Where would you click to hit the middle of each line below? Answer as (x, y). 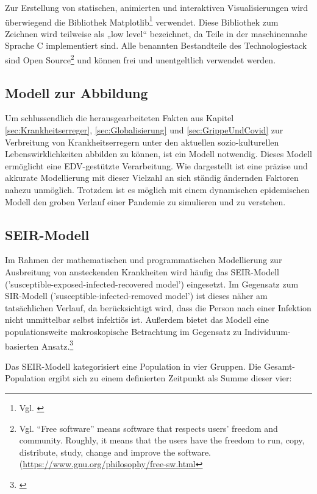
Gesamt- (280, 366)
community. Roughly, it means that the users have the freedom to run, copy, (162, 440)
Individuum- (268, 331)
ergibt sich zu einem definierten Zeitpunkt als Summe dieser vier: (170, 378)
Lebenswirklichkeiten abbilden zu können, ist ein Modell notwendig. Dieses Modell (158, 154)
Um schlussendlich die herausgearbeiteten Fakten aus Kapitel (119, 118)
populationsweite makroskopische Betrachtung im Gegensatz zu (123, 331)
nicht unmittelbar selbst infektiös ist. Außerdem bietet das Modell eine (137, 319)
